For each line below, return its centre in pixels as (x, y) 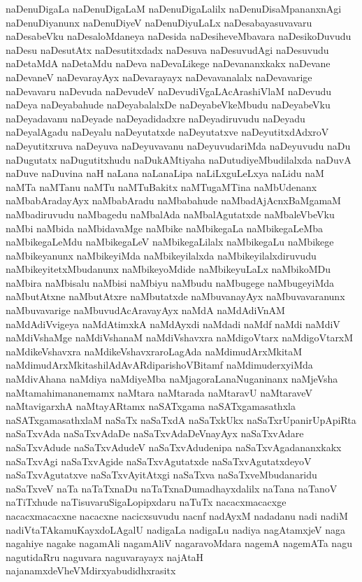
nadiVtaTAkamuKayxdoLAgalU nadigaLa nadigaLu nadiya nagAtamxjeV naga (175, 529)
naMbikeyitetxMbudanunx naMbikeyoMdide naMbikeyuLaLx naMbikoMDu (168, 269)
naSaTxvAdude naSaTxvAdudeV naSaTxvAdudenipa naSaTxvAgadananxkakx (174, 447)
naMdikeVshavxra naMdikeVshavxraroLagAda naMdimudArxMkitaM (154, 351)
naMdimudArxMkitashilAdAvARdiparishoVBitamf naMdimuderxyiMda (159, 365)
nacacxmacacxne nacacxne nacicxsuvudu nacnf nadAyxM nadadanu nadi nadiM (177, 515)
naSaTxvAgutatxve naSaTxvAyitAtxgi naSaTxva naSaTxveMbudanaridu (161, 475)
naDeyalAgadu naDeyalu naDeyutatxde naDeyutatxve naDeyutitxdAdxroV (167, 132)
